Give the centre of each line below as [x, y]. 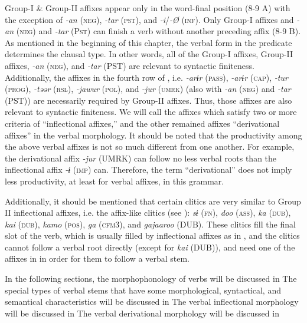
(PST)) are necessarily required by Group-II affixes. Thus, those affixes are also [148, 100]
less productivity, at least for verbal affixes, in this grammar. [115, 181]
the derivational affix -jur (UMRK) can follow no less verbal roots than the [141, 158]
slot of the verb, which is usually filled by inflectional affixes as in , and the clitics [152, 235]
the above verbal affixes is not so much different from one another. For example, [150, 146]
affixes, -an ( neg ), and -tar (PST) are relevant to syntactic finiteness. [130, 65]
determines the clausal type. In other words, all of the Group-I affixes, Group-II [149, 54]
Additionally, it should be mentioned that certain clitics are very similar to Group [153, 201]
